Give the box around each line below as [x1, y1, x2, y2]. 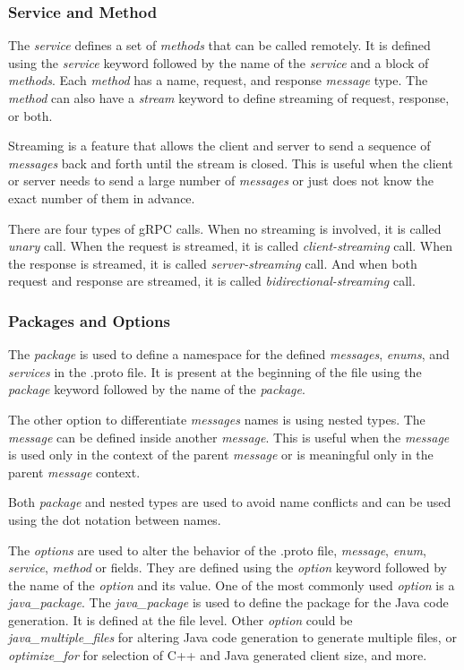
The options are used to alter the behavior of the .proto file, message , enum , [8, 540, 426, 559]
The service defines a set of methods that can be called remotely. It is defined [8, 36, 431, 55]
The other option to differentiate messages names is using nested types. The [8, 409, 425, 428]
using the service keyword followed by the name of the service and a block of [8, 53, 429, 72]
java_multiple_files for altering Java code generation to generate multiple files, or [8, 628, 457, 647]
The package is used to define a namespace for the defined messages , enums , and [8, 345, 450, 364]
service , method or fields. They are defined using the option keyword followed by [8, 558, 447, 577]
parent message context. [8, 462, 141, 481]
